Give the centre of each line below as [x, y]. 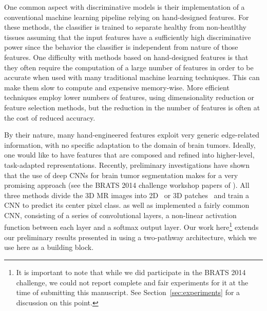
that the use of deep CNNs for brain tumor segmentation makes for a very [121, 175]
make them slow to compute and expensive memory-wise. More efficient [117, 87]
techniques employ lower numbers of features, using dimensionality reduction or [129, 97]
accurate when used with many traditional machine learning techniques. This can [132, 77]
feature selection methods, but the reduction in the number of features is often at [132, 107]
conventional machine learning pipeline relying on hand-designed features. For [127, 17]
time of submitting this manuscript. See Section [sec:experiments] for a [128, 292]
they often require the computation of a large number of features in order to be [129, 67]
